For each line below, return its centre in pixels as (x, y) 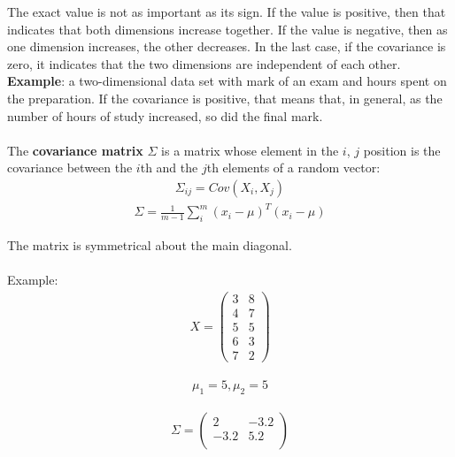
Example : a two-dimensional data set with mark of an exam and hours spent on (227, 81)
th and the (169, 168)
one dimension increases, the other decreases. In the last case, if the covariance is (227, 46)
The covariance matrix (75, 150)
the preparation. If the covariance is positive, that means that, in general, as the (225, 98)
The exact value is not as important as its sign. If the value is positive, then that (227, 11)
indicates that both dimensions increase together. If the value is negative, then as (227, 29)
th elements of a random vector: (293, 168)
